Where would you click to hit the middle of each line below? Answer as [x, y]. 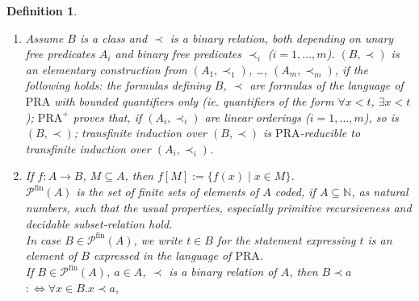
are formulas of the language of [327, 85]
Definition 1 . [42, 10]
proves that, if [107, 117]
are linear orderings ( [257, 117]
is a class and [114, 38]
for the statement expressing [286, 239]
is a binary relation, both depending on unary [282, 38]
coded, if [295, 192]
